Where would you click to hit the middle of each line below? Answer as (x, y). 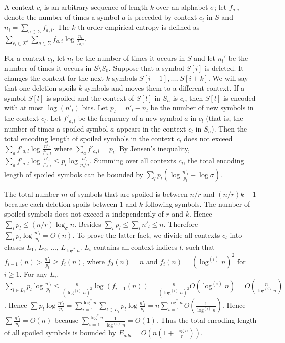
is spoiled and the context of (90, 97)
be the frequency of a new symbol (130, 118)
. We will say (228, 78)
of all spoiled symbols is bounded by (60, 333)
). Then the (229, 128)
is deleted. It (224, 68)
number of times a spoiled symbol (56, 128)
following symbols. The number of (197, 204)
